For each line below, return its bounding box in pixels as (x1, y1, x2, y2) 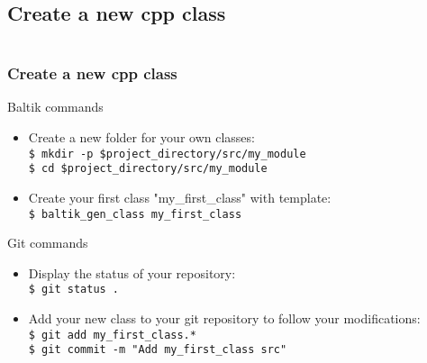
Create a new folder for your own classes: (28, 128, 255, 147)
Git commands (7, 233, 88, 252)
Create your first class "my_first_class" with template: (28, 187, 332, 206)
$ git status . (28, 283, 120, 296)
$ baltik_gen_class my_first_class (28, 207, 242, 221)
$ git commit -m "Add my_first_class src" (28, 343, 287, 357)
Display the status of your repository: (28, 263, 236, 282)
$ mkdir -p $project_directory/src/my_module (28, 147, 306, 160)
